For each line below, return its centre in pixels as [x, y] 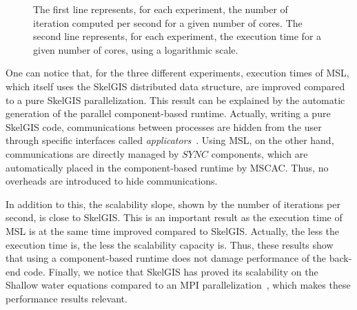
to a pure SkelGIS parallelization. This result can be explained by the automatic [175, 100]
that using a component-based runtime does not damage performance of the [166, 258]
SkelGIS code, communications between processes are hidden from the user [164, 126]
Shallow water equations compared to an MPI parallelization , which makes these [178, 285]
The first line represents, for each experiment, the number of [161, 9]
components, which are [259, 153]
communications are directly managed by [92, 153]
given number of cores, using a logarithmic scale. [136, 49]
